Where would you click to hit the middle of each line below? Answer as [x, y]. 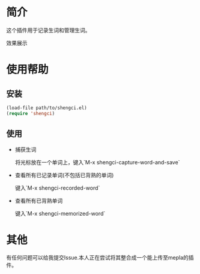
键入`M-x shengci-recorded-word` [57, 188]
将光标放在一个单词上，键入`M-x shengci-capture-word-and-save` [97, 162]
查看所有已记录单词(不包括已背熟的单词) [64, 175]
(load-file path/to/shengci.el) [47, 108]
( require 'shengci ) [31, 113]
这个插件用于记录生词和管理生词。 [48, 30]
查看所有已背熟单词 [39, 201]
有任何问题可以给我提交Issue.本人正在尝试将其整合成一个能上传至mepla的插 [100, 258]
